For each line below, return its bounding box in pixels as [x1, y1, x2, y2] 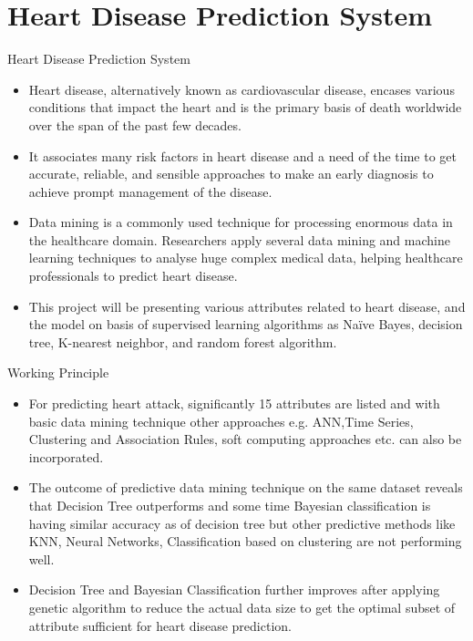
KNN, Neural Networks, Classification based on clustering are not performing [28, 532, 462, 551]
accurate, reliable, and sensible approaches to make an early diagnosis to [28, 164, 434, 183]
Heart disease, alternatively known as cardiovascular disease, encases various [28, 79, 455, 98]
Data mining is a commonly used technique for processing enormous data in [28, 212, 453, 232]
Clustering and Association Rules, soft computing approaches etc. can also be [28, 429, 462, 449]
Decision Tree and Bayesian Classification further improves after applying [28, 580, 440, 599]
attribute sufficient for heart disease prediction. [28, 615, 292, 635]
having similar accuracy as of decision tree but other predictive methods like [28, 513, 456, 532]
